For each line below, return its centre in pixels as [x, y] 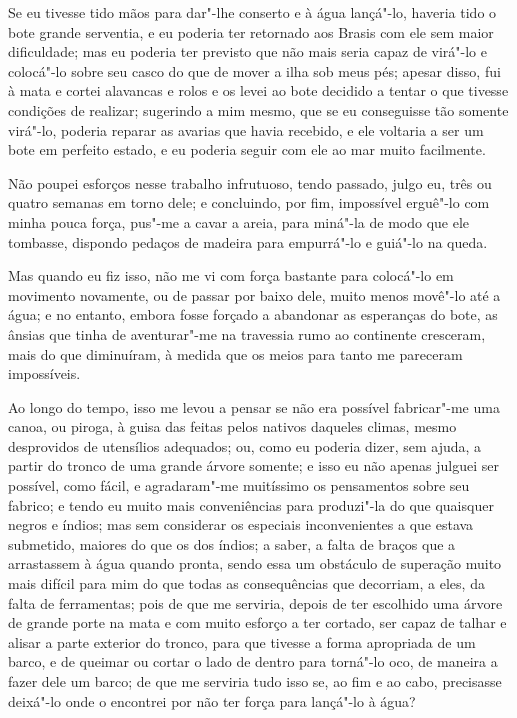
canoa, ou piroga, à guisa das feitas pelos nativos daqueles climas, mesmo [232, 426]
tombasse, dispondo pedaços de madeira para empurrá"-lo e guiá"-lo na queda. [248, 241]
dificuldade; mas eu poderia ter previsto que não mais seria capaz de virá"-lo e [247, 51]
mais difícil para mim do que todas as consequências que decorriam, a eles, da [246, 583]
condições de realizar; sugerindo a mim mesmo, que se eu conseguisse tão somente [258, 109]
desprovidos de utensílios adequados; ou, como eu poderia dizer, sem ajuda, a [245, 445]
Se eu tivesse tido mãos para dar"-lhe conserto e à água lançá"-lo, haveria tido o [252, 12]
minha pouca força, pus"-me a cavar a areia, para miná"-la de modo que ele [239, 221]
